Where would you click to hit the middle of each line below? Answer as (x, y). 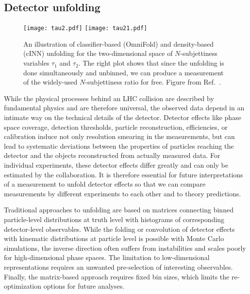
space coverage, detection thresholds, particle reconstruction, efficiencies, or (116, 127)
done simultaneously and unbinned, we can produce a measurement (124, 72)
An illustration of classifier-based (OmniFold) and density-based (118, 43)
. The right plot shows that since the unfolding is (151, 63)
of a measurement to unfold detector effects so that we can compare (105, 184)
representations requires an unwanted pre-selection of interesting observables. (118, 267)
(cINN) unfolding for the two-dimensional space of (98, 53)
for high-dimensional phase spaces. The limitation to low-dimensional (107, 257)
